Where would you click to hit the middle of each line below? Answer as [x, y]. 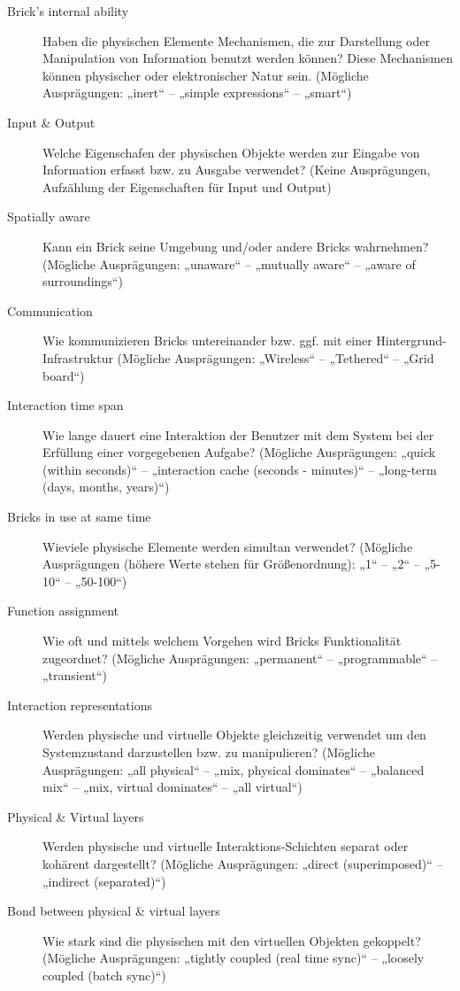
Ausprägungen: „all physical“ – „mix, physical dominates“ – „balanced [234, 769]
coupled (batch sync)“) [104, 975]
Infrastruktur [78, 357]
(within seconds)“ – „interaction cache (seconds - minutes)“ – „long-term [240, 469]
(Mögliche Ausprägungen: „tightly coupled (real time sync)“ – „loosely [234, 958]
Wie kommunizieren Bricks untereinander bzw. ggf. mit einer [207, 341]
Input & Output [51, 122]
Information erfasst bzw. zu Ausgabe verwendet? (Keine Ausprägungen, [237, 170]
